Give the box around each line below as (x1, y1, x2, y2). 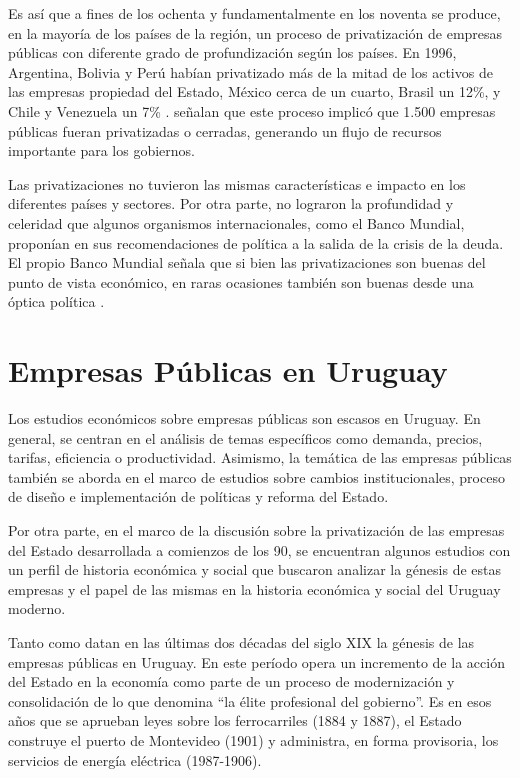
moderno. (8, 598, 66, 619)
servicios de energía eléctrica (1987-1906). (8, 749, 262, 770)
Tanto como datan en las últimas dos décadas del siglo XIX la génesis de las (8, 631, 475, 652)
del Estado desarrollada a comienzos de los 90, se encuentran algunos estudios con (8, 539, 511, 560)
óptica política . (8, 291, 105, 312)
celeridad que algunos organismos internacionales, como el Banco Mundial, (8, 212, 465, 233)
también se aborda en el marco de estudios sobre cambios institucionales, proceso (8, 466, 505, 487)
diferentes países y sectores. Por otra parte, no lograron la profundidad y (8, 193, 454, 214)
